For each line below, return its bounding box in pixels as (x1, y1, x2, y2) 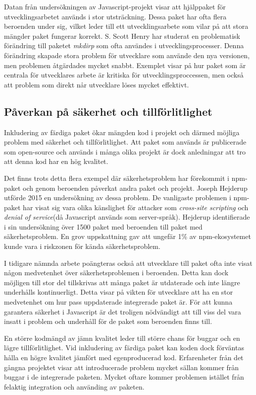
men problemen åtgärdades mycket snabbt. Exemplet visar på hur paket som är (4, 60, 246, 70)
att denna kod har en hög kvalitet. (4, 156, 108, 166)
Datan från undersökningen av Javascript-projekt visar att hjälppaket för (4, 1, 226, 11)
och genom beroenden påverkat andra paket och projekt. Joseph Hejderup (23, 182, 248, 193)
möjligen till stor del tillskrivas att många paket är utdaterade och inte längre (4, 277, 240, 287)
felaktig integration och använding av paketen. (4, 381, 145, 392)
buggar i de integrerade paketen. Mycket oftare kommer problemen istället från (4, 372, 244, 382)
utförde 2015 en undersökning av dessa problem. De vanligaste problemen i (4, 192, 231, 203)
